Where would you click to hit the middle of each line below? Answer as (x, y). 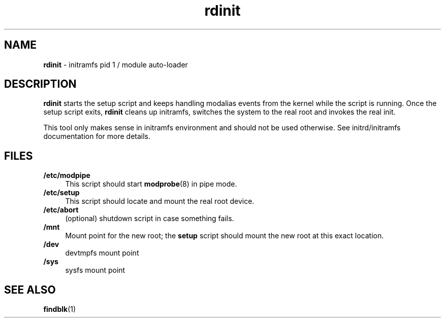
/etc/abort (61, 210)
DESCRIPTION (40, 84)
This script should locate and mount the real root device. (160, 201)
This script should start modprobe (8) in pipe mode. (151, 184)
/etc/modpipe (67, 175)
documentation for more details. (97, 136)
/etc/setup (61, 193)
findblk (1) (60, 309)
